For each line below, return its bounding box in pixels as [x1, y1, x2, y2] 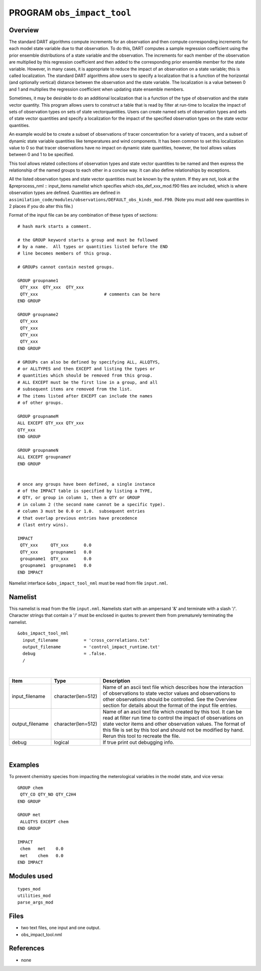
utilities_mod [17, 892, 51, 898]
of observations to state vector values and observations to [102, 690, 236, 697]
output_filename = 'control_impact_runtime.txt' [22, 644, 160, 650]
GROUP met [17, 812, 41, 818]
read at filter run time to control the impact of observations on [102, 714, 244, 721]
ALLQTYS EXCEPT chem [20, 819, 69, 824]
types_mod [17, 886, 41, 891]
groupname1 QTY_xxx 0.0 [20, 556, 92, 561]
